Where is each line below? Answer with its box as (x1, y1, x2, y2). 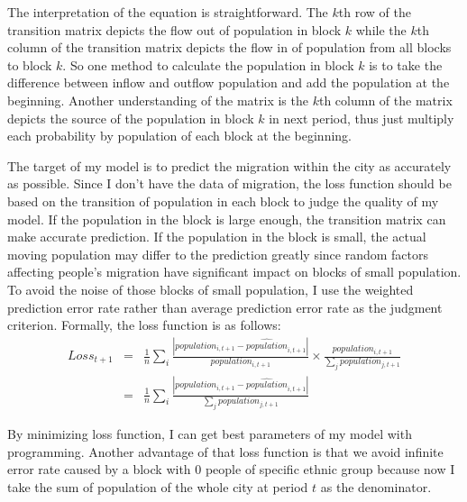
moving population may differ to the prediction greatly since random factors (7, 244, 429, 263)
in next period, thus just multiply (269, 108, 454, 127)
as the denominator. (320, 477, 432, 496)
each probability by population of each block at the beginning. (7, 126, 352, 145)
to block (7, 55, 52, 74)
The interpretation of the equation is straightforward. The (7, 3, 328, 21)
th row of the (338, 3, 411, 21)
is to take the (369, 55, 443, 74)
